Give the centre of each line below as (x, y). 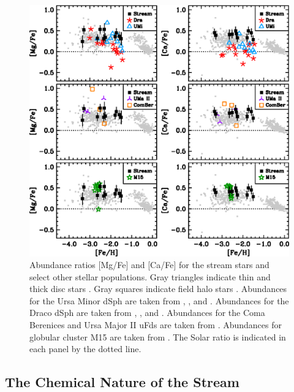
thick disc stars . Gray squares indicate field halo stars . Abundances (158, 289)
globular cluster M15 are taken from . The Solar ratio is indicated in (158, 336)
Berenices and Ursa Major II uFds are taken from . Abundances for (156, 325)
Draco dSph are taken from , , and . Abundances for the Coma (147, 313)
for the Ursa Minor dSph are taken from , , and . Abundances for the (159, 300)
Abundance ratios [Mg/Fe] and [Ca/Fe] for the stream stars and (149, 265)
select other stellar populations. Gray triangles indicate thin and (150, 276)
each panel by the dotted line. (85, 349)
